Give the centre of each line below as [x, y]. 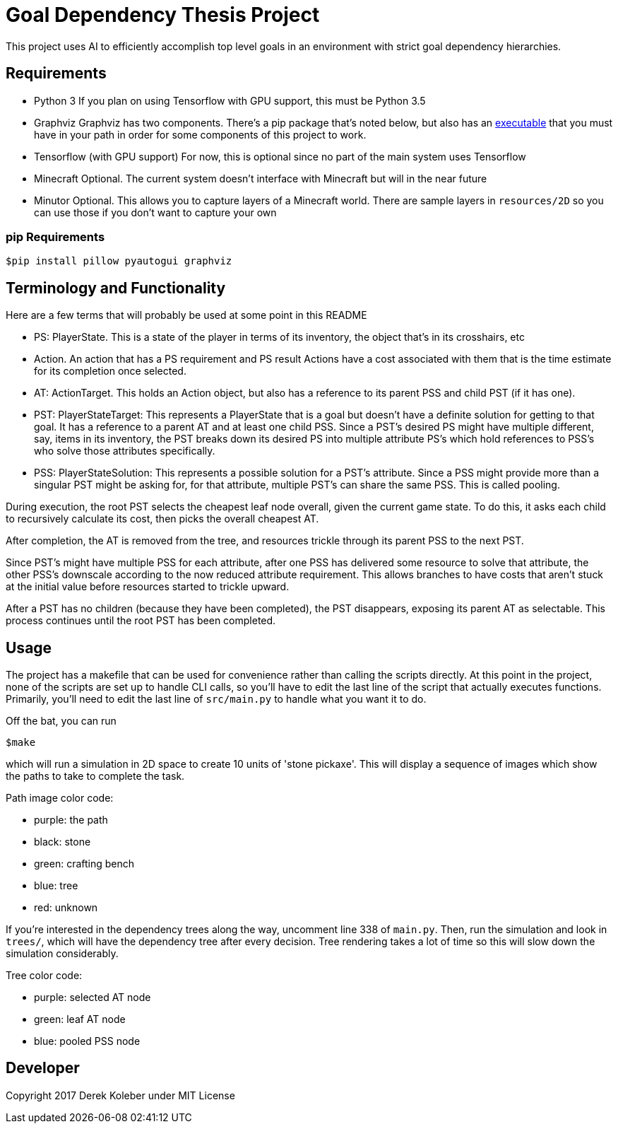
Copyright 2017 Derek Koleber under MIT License [120, 1095]
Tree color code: [44, 976]
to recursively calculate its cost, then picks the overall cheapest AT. [162, 519]
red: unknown [66, 908]
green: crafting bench [84, 864]
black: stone [63, 842]
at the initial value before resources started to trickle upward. [148, 587]
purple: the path [71, 820]
